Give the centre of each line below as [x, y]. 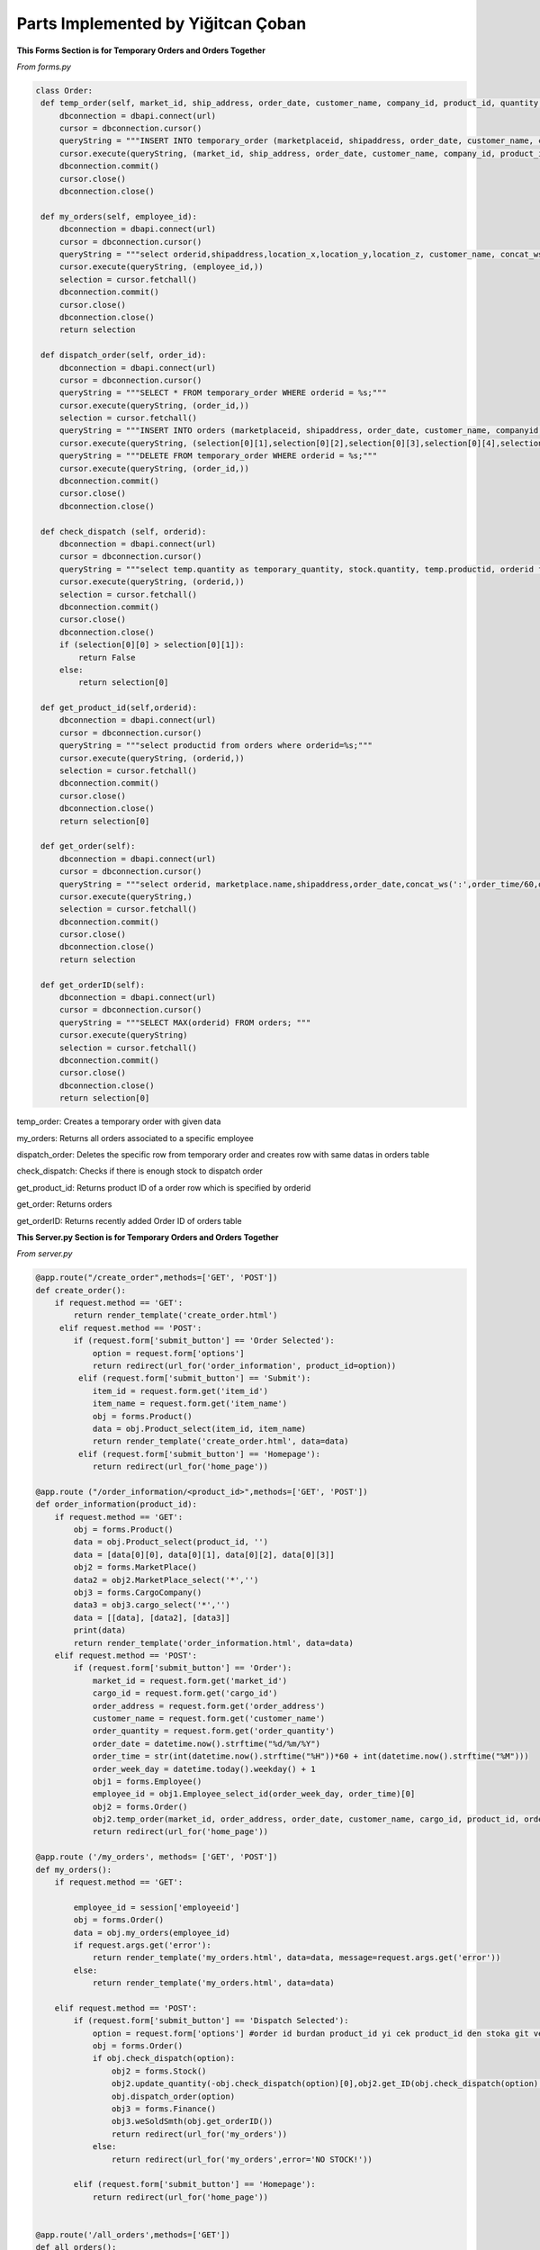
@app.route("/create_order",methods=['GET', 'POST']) [157, 1278]
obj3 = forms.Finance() [163, 2109]
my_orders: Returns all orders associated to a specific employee [135, 1138]
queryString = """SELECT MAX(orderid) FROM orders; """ [185, 1022]
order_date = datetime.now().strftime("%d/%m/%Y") [207, 1743]
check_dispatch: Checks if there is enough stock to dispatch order [139, 1171]
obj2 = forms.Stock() [159, 2071]
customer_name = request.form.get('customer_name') [209, 1718]
